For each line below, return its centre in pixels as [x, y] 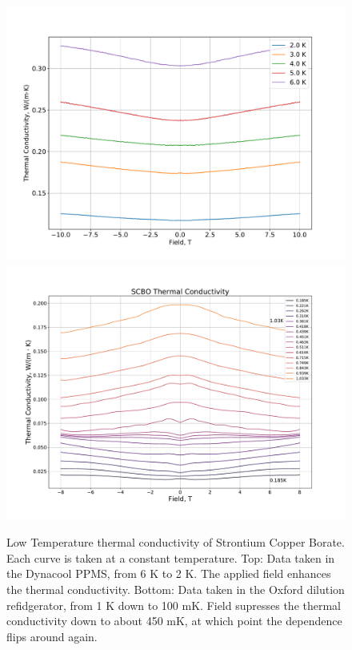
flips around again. [52, 636]
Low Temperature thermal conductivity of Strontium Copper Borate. [176, 542]
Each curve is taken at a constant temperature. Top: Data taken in [171, 557]
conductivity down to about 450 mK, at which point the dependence [174, 621]
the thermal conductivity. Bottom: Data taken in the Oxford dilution [176, 589]
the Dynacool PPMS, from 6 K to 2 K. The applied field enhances [169, 573]
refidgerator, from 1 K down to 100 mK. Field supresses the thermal [174, 605]
